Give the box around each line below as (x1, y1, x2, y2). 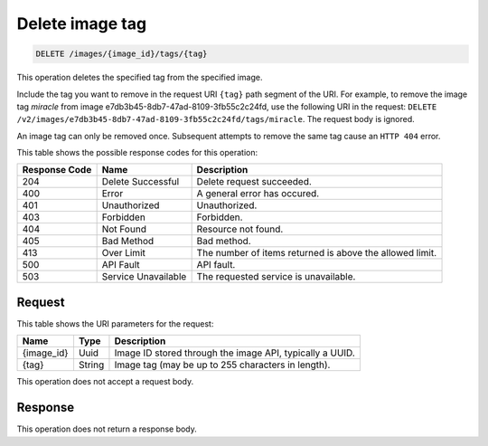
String (78, 358, 105, 371)
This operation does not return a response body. (16, 423, 198, 434)
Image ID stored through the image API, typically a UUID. (114, 346, 356, 359)
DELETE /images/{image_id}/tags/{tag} (35, 49, 208, 59)
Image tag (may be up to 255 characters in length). (114, 358, 331, 371)
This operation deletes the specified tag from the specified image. (16, 72, 263, 83)
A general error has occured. (196, 187, 320, 200)
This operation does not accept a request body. (16, 376, 194, 387)
